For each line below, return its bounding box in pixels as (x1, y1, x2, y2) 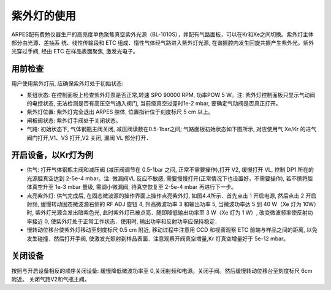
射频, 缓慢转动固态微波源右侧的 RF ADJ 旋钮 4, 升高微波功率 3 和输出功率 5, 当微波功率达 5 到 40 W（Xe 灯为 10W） (26, 200, 317, 208)
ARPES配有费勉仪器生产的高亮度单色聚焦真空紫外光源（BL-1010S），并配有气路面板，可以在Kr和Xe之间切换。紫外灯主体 (11, 31, 314, 38)
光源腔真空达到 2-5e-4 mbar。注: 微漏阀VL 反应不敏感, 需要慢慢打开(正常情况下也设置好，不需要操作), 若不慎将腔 (26, 175, 313, 182)
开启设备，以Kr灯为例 (11, 150, 93, 161)
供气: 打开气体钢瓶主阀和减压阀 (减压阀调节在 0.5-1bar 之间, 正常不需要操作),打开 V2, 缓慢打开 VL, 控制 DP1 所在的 (26, 166, 314, 174)
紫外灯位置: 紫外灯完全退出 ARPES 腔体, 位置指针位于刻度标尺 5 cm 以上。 (26, 108, 214, 116)
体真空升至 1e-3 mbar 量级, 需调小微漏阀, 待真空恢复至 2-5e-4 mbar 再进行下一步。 (26, 183, 237, 191)
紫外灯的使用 (11, 9, 77, 23)
